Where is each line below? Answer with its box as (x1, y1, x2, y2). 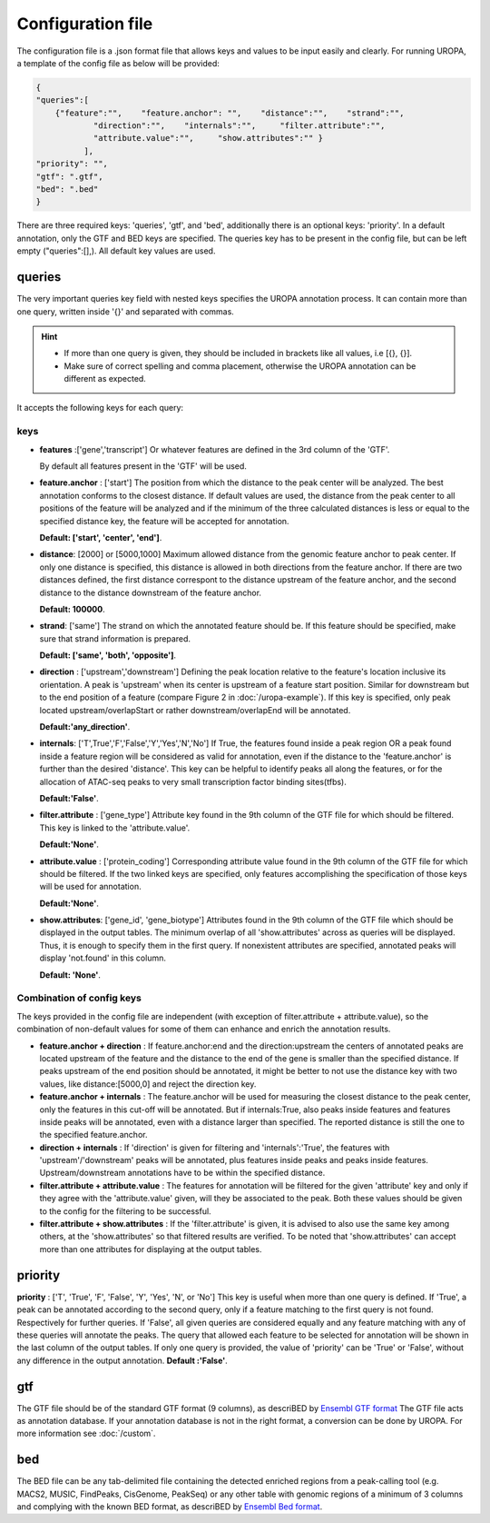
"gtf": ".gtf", (35, 171, 103, 182)
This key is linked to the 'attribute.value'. (39, 822, 191, 833)
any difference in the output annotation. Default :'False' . (16, 1355, 228, 1366)
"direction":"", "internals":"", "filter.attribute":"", (93, 121, 386, 131)
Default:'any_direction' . (39, 722, 131, 732)
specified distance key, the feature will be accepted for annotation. (39, 515, 289, 526)
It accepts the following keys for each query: (16, 403, 184, 413)
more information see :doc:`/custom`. (16, 1428, 156, 1439)
